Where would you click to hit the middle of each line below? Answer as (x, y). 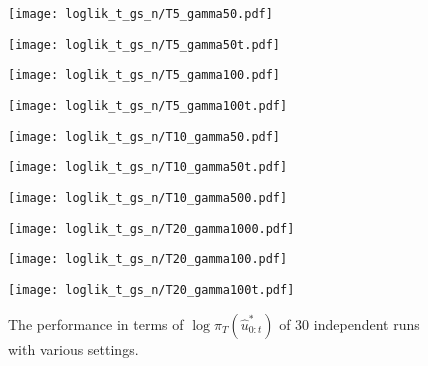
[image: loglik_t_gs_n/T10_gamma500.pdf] (148, 197)
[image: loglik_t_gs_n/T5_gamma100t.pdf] (148, 105)
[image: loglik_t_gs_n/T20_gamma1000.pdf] (151, 228)
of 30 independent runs (349, 323)
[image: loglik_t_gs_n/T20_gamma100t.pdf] (151, 289)
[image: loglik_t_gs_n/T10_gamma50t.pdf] (148, 167)
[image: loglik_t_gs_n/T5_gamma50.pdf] (140, 14)
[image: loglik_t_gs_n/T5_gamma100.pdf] (144, 75)
